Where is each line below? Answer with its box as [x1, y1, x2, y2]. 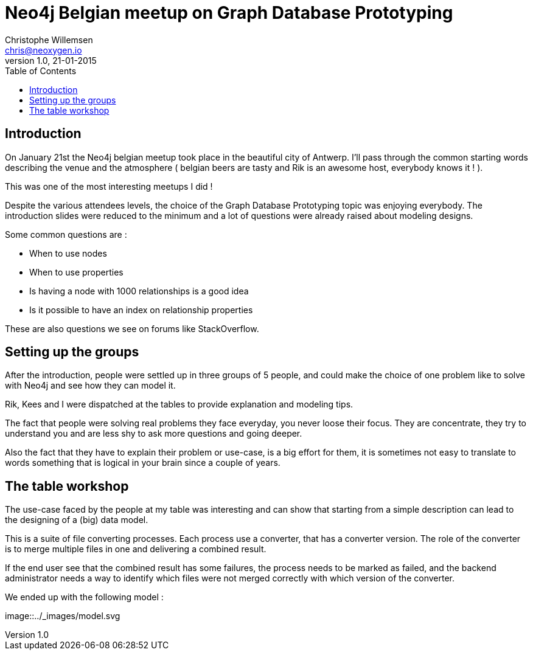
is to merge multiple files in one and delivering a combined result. [5, 544, 266, 555]
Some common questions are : [5, 229, 127, 240]
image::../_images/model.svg [5, 611, 120, 622]
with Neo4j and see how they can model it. [5, 380, 176, 391]
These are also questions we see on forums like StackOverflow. [5, 323, 259, 334]
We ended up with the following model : [5, 592, 164, 603]
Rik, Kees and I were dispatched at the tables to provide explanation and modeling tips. [5, 399, 354, 410]
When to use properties [29, 266, 124, 277]
